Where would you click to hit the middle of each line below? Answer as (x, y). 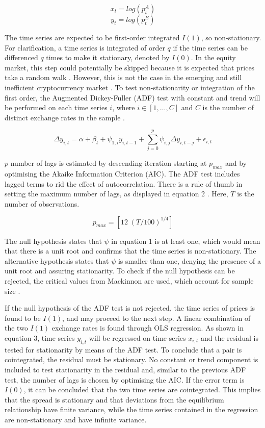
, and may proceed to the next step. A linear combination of (156, 318)
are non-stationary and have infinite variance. (76, 419)
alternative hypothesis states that (57, 260)
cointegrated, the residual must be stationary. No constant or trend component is (131, 359)
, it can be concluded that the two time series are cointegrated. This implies (142, 389)
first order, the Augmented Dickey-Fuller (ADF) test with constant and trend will (132, 97)
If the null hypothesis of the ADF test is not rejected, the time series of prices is (130, 308)
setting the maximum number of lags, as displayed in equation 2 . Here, (116, 194)
